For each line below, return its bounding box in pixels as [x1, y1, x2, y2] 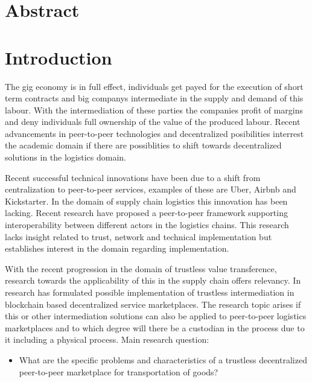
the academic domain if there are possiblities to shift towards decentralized [5, 139, 282, 151]
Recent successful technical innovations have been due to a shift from [5, 171, 261, 183]
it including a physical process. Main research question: [5, 333, 209, 346]
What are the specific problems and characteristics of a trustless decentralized [19, 353, 307, 366]
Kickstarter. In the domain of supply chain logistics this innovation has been [5, 194, 288, 207]
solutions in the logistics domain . [5, 151, 126, 164]
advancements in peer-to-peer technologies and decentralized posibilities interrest [5, 127, 304, 139]
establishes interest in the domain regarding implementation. [5, 242, 229, 255]
